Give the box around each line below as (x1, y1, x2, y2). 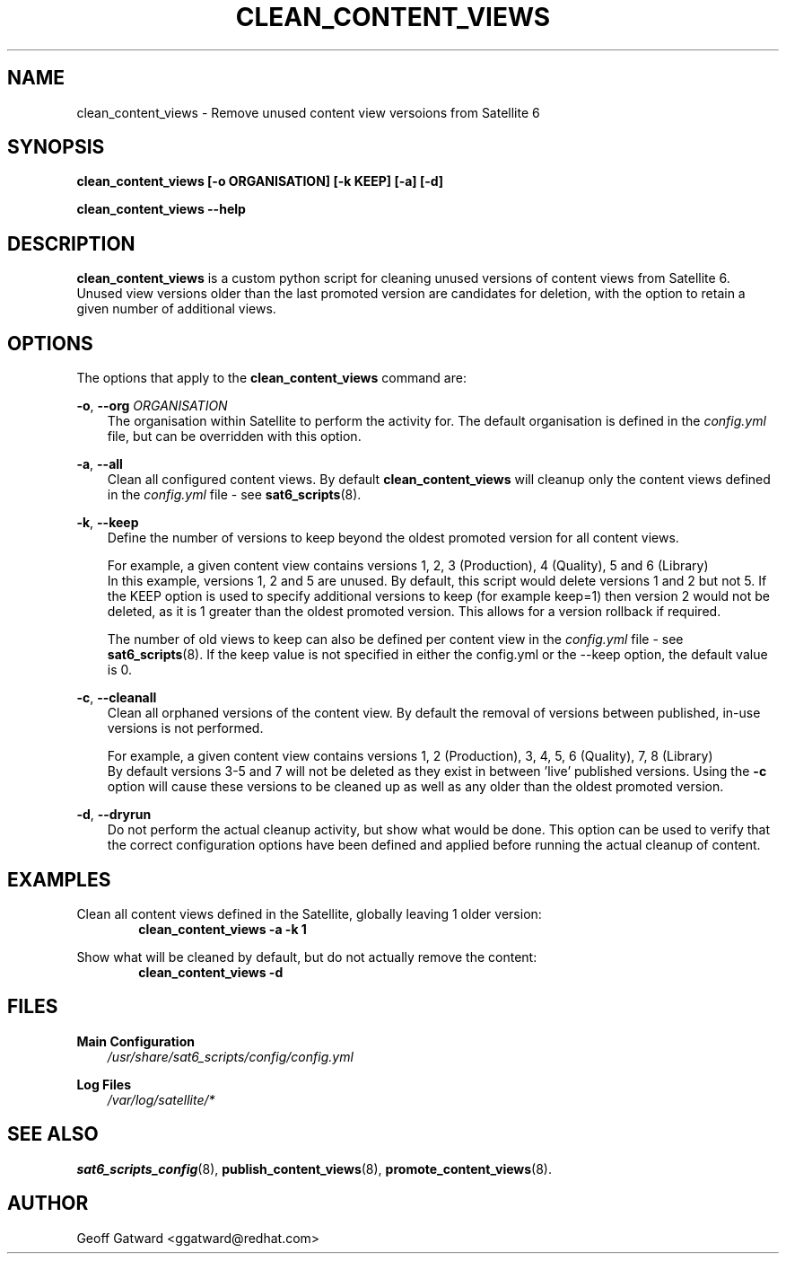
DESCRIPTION (7, 232, 135, 255)
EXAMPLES (7, 868, 111, 891)
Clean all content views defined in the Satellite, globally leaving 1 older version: (76, 905, 542, 921)
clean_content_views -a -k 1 (138, 921, 307, 937)
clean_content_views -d (138, 964, 284, 980)
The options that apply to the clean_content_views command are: (76, 370, 467, 386)
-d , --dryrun (76, 807, 152, 823)
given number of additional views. (76, 301, 276, 317)
